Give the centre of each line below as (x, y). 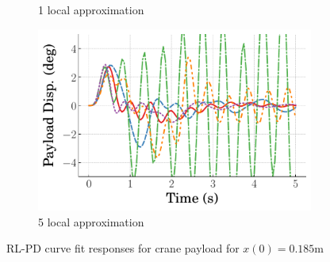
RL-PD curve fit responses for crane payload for (123, 248)
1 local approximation (91, 9)
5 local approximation (91, 221)
